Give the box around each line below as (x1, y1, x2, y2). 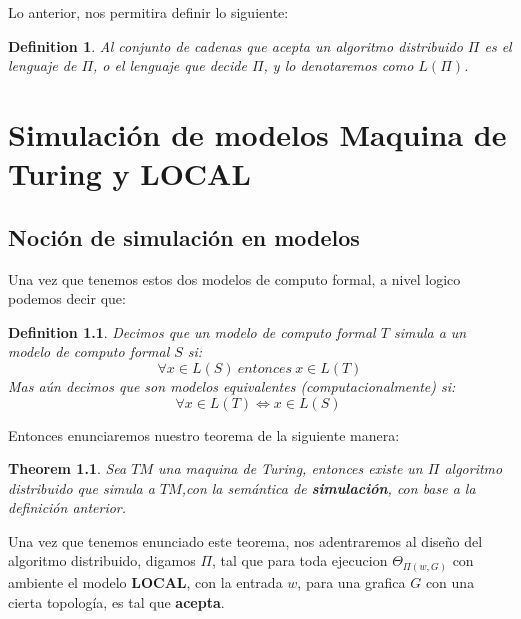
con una (425, 572, 475, 592)
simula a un (393, 321, 467, 342)
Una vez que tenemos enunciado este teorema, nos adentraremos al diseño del (8, 530, 483, 551)
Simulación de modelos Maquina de (8, 113, 507, 154)
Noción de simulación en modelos (8, 221, 360, 252)
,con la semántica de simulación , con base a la (181, 477, 476, 498)
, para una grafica (297, 572, 406, 592)
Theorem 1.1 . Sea (8, 458, 127, 479)
